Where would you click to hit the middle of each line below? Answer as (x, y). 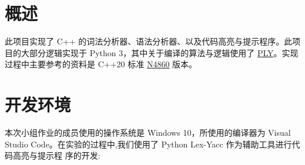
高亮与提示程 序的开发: (56, 155)
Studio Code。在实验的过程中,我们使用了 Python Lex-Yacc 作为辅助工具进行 (148, 144)
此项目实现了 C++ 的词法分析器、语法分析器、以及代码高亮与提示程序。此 (149, 41)
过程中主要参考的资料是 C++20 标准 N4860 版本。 (101, 64)
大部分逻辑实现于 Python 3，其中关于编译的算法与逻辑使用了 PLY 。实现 (160, 52)
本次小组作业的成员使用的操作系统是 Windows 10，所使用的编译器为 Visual (148, 133)
